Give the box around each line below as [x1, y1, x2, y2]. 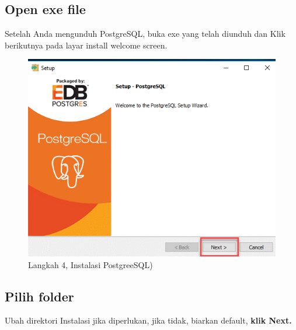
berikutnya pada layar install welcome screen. [5, 39, 168, 51]
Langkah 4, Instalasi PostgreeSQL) [28, 258, 153, 270]
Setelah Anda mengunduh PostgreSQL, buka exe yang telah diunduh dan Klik [5, 27, 285, 40]
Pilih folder [5, 287, 74, 305]
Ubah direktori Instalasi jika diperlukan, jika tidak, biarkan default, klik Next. [5, 314, 292, 326]
